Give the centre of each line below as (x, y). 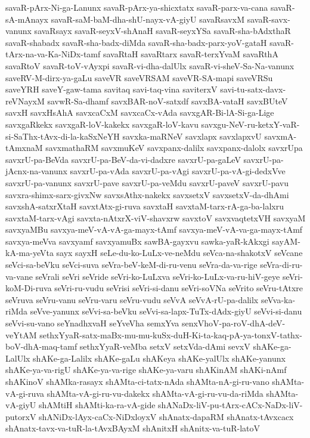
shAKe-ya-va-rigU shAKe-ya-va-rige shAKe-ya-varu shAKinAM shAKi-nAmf (146, 370)
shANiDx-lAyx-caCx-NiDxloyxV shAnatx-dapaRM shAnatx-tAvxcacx (166, 416)
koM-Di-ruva (29, 288)
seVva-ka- (278, 299)
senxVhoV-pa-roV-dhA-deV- (233, 323)
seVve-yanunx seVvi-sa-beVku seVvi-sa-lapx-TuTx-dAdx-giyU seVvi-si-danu (166, 311)
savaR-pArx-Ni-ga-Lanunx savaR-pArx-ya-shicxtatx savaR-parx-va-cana (137, 7)
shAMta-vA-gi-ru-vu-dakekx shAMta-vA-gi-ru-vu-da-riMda (155, 393)
